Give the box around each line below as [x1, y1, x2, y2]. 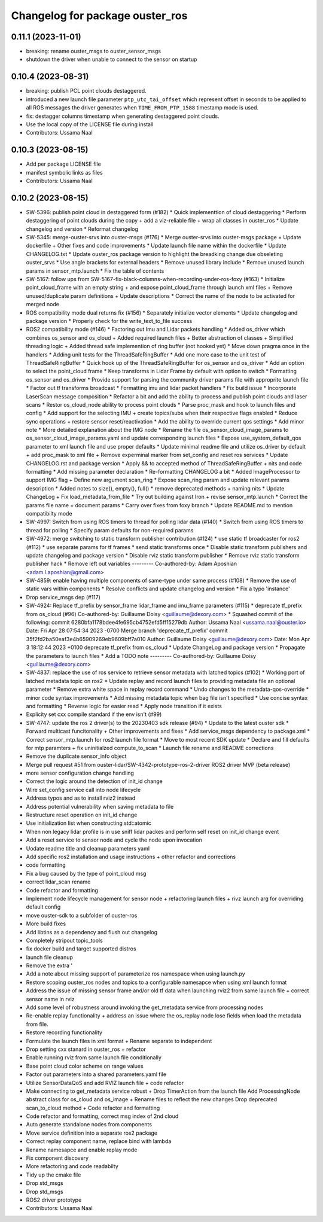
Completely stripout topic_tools [26, 937, 103, 944]
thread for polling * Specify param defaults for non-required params [26, 526, 194, 534]
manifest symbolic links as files [26, 169, 103, 176]
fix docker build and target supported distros [26, 945, 137, 952]
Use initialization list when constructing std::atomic [26, 819, 152, 827]
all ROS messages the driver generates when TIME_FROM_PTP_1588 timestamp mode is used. [26, 104, 259, 111]
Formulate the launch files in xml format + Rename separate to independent [26, 1037, 212, 1044]
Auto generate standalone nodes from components [26, 1121, 153, 1128]
